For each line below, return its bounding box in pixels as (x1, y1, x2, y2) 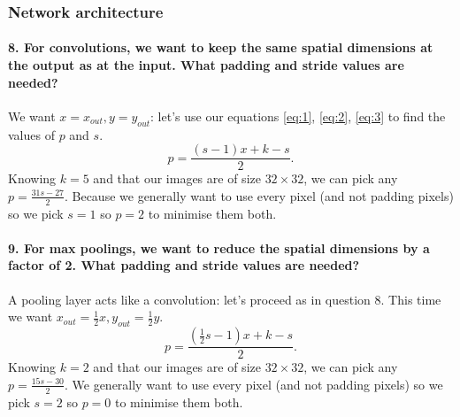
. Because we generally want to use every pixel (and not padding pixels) (64, 186, 454, 205)
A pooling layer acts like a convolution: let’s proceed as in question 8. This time (8, 290, 441, 308)
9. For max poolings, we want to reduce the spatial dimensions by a (8, 238, 430, 257)
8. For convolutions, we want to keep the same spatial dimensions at (8, 38, 433, 57)
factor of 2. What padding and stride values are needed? (8, 256, 360, 274)
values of (8, 125, 55, 143)
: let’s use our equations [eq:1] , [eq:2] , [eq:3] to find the (150, 106, 446, 125)
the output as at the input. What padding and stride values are (8, 56, 404, 74)
